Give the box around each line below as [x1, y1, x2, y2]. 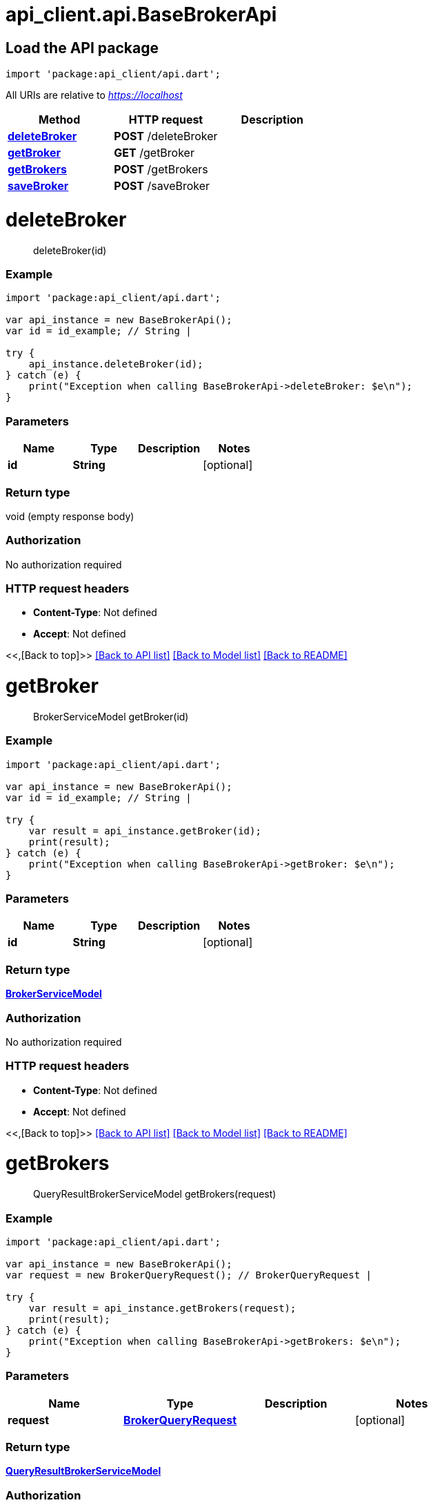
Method [39, 113, 81, 127]
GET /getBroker [114, 146, 194, 160]
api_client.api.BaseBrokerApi [6, 3, 277, 26]
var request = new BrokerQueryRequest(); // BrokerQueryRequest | [6, 1269, 372, 1281]
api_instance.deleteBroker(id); [28, 358, 203, 370]
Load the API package [6, 39, 159, 57]
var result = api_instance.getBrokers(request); [28, 1302, 296, 1314]
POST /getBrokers [114, 162, 208, 177]
